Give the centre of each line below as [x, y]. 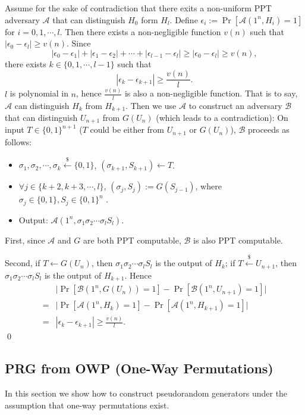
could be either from [127, 130]
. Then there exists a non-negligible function [140, 31]
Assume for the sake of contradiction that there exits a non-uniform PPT [138, 8]
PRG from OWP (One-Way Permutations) [139, 368]
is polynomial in [39, 93]
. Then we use [151, 105]
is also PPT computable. [238, 240]
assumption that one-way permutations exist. [87, 405]
